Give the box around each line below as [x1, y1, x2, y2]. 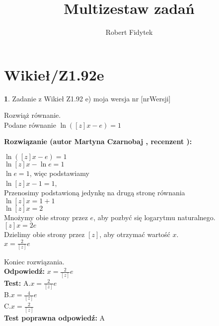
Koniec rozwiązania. [4, 256, 65, 266]
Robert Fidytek [105, 27, 153, 37]
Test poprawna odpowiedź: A [4, 312, 105, 323]
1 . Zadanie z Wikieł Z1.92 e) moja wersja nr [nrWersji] [4, 93, 171, 103]
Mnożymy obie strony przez [4, 212, 88, 222]
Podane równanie [4, 119, 56, 130]
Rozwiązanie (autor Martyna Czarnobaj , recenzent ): [4, 136, 192, 147]
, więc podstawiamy [29, 168, 89, 178]
